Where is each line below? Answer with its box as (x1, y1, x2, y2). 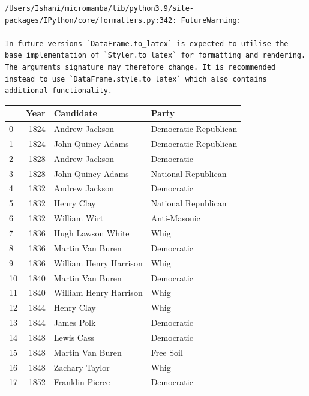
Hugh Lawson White (53, 227, 130, 239)
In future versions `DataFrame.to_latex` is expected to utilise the (5, 39, 289, 48)
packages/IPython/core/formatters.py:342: (5, 16, 177, 25)
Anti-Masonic (151, 212, 200, 224)
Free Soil (151, 346, 183, 358)
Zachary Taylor (53, 361, 110, 373)
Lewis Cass (53, 331, 94, 343)
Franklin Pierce (53, 376, 110, 388)
